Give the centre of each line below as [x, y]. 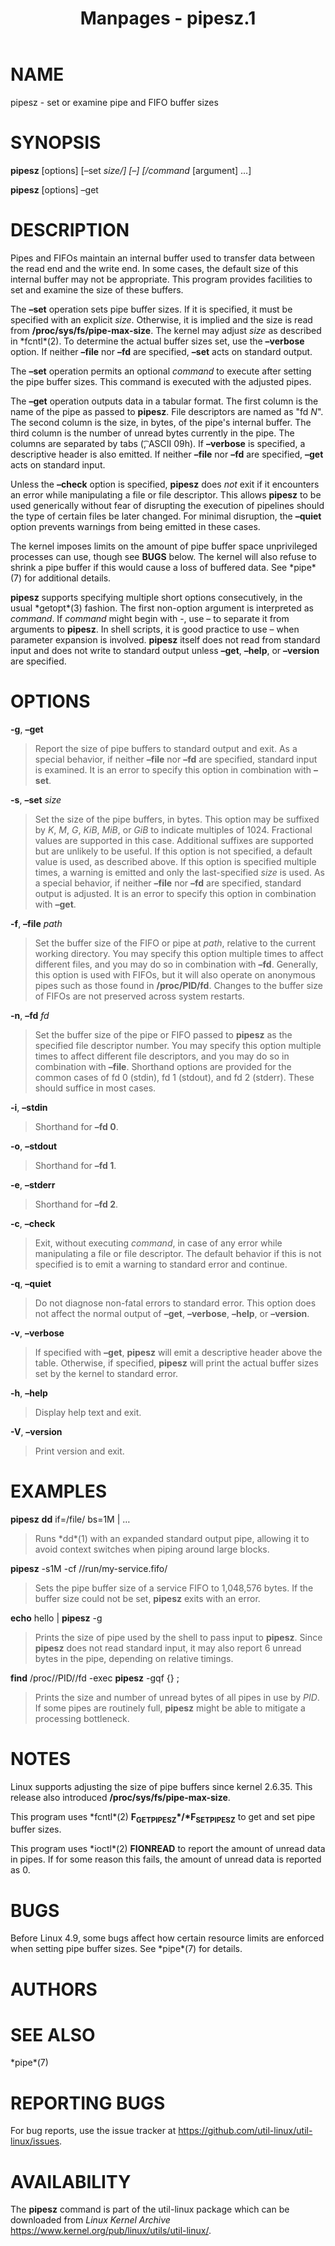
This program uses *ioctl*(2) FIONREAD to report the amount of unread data [168, 1849]
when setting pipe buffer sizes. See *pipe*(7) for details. [126, 1949]
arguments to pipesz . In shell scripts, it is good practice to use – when [155, 629]
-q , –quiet [31, 1283]
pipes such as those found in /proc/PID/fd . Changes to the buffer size [178, 985]
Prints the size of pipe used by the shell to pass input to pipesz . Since [178, 1637]
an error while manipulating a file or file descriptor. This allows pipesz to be [166, 494]
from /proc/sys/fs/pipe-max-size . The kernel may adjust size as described [166, 330]
